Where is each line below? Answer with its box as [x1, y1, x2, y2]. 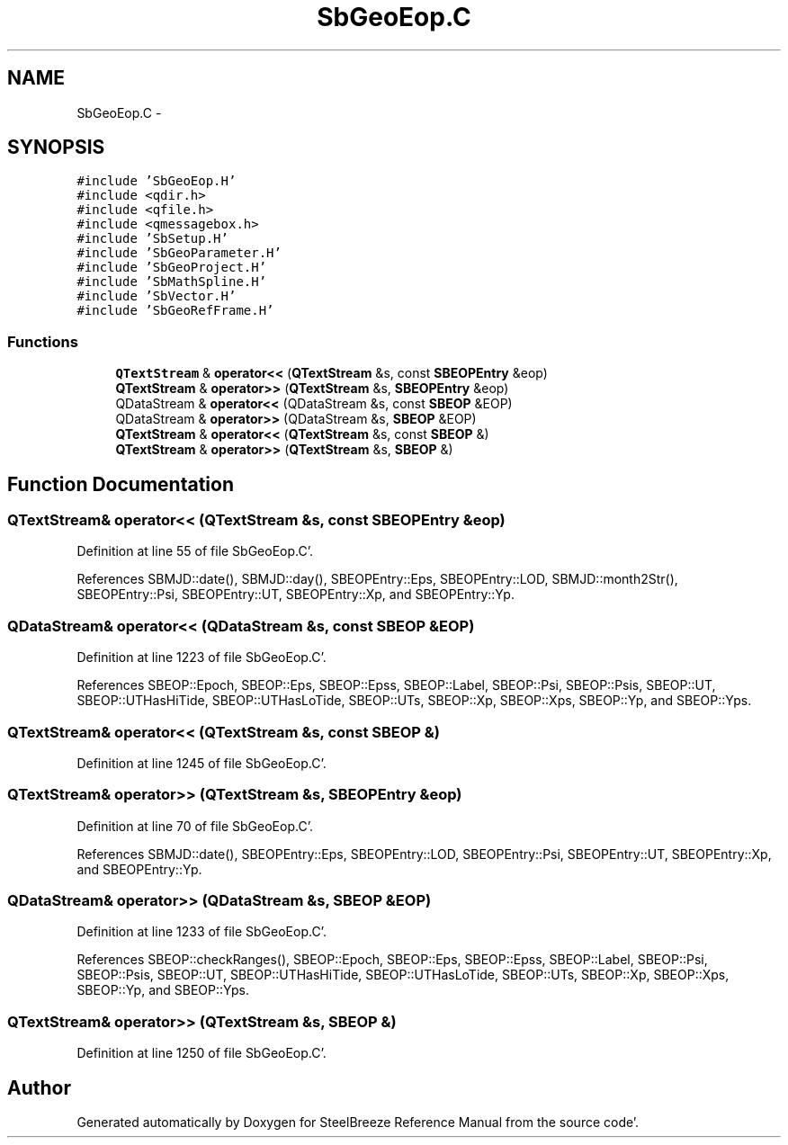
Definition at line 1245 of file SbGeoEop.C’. [76, 755, 327, 771]
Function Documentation [7, 472, 234, 496]
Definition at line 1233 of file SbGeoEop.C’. [76, 924, 327, 940]
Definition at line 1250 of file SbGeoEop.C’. [76, 1045, 327, 1061]
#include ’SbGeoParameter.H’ [76, 246, 282, 261]
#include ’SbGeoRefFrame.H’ [76, 303, 274, 318]
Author [7, 1076, 71, 1099]
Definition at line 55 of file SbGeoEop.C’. [76, 543, 313, 559]
